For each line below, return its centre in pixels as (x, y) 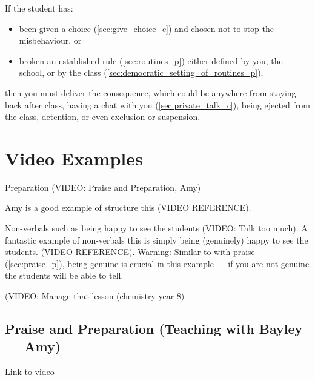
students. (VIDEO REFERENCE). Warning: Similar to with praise (130, 252)
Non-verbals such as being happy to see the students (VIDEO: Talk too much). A (156, 228)
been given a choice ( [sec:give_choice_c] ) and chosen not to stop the (146, 28)
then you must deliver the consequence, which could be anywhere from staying (151, 92)
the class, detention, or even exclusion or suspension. (103, 117)
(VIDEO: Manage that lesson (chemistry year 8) (95, 296)
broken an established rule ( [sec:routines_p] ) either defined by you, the (151, 60)
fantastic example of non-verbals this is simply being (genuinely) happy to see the (157, 240)
